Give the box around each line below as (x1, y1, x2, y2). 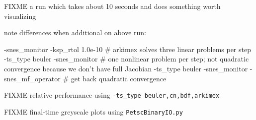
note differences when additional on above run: (4, 27, 147, 38)
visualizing (4, 10, 36, 21)
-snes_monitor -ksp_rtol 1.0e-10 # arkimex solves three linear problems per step (4, 44, 251, 54)
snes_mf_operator (4, 73, 61, 83)
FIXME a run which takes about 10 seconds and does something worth (4, 1, 221, 11)
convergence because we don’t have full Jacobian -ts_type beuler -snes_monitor (4, 63, 248, 73)
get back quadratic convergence (71, 73, 167, 83)
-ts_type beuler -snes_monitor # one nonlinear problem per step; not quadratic (4, 54, 249, 64)
